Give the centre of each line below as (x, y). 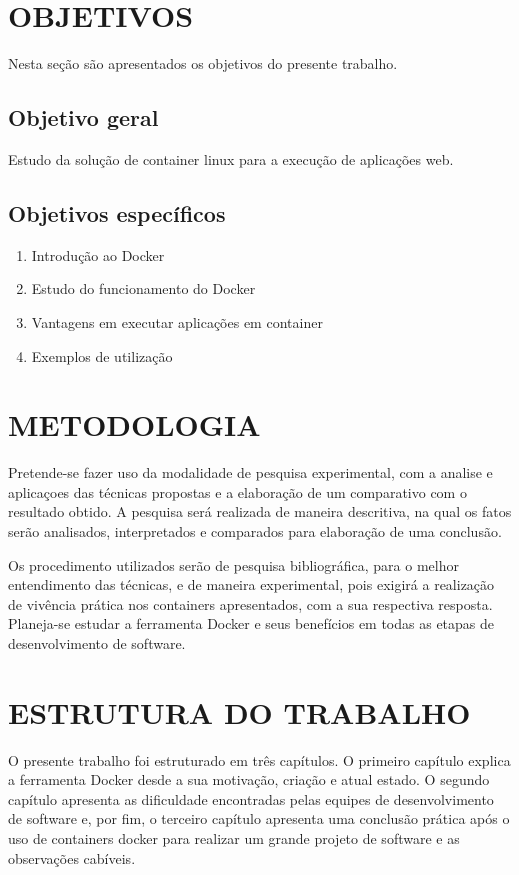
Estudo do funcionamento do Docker (143, 288)
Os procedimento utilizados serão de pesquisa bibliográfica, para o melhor (233, 564)
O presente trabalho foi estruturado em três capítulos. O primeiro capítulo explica (259, 759)
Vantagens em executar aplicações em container (177, 321)
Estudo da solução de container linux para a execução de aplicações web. (231, 158)
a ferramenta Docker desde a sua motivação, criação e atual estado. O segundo (249, 779)
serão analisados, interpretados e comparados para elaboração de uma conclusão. (255, 531)
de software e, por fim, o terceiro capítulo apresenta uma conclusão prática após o (259, 818)
